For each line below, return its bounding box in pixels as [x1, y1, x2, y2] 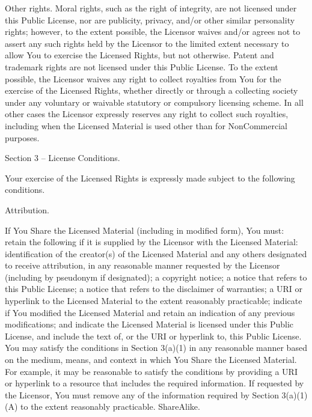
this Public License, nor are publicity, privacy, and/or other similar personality [5, 13, 295, 26]
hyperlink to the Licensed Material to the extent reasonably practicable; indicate [5, 294, 302, 307]
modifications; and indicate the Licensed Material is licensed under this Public [5, 318, 293, 330]
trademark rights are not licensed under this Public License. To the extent [5, 60, 278, 73]
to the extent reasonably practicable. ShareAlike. [20, 400, 200, 413]
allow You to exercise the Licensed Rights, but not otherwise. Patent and [5, 49, 274, 61]
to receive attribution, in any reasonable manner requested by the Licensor [5, 259, 280, 272]
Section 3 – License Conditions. [5, 151, 120, 164]
